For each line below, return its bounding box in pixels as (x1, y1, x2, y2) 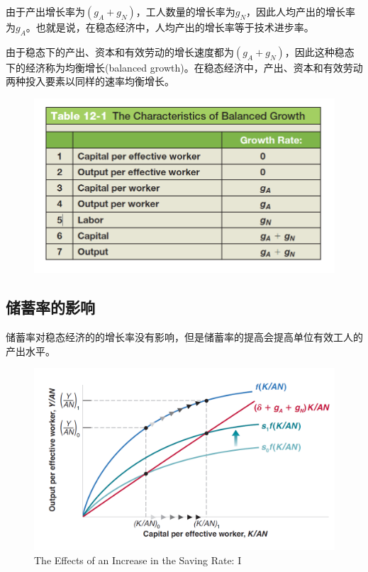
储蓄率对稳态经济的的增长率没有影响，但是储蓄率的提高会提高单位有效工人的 (6, 330, 363, 344)
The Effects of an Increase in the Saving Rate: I (34, 552, 242, 567)
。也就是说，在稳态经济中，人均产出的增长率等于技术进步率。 (26, 20, 314, 34)
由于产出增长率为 (6, 4, 85, 18)
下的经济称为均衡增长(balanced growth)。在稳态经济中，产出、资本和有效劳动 (6, 60, 363, 74)
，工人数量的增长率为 (135, 4, 235, 18)
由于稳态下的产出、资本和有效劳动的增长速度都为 (6, 44, 234, 59)
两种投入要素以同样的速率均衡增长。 (6, 74, 174, 89)
